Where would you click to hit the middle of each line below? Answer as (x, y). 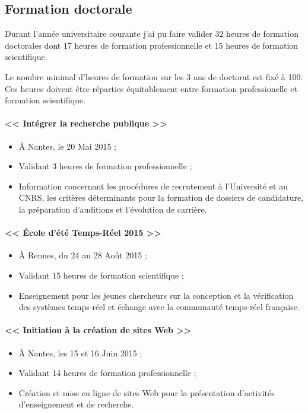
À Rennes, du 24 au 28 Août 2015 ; (83, 255)
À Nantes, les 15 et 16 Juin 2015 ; (80, 353)
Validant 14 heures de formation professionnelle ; (107, 373)
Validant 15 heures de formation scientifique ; (101, 275)
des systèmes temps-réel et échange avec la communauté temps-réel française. (159, 307)
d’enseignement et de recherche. (76, 404)
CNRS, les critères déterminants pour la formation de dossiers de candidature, (161, 197)
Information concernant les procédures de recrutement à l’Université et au (153, 186)
